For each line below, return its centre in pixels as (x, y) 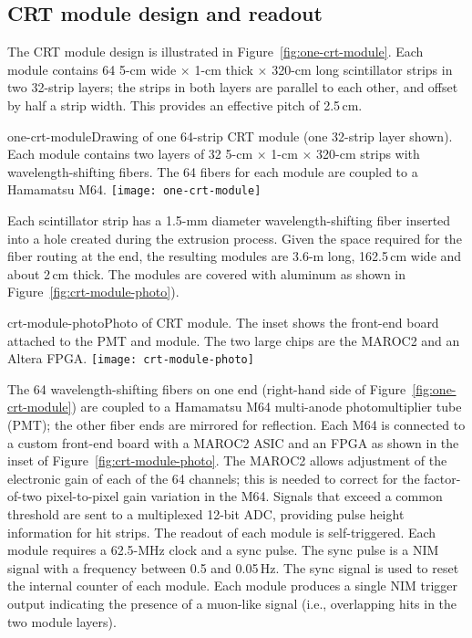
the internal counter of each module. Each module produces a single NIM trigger (233, 586)
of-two (25, 496)
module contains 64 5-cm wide (92, 69)
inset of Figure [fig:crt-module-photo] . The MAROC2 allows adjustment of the (227, 460)
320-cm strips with (368, 154)
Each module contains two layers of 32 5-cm (130, 154)
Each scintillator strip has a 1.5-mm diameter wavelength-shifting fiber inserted (229, 220)
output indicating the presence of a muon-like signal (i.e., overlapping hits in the (232, 603)
